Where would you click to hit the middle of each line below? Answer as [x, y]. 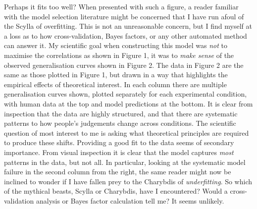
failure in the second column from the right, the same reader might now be [118, 172]
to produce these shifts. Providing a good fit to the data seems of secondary [119, 142]
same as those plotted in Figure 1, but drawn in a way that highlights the [116, 75]
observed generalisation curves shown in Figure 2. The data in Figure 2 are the [124, 65]
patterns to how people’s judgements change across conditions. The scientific [120, 123]
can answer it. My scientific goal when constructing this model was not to [116, 45]
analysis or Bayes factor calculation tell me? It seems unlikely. [130, 200]
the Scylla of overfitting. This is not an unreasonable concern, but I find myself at [128, 26]
